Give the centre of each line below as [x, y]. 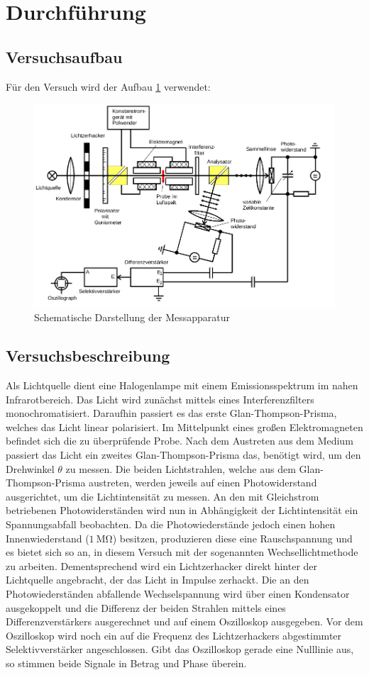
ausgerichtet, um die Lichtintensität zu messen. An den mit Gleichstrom [163, 496]
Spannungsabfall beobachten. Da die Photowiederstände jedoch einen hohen [171, 524]
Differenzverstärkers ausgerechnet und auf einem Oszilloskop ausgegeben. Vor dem [184, 621]
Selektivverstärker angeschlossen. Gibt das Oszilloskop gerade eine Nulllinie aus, [180, 649]
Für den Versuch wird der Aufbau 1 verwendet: [108, 86]
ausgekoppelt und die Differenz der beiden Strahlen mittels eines [146, 607]
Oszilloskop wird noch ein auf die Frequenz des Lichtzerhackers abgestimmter [174, 635]
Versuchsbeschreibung [88, 356]
